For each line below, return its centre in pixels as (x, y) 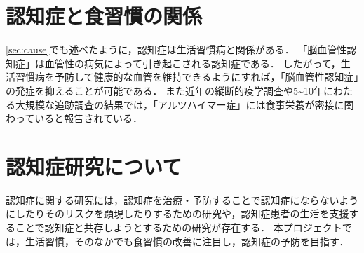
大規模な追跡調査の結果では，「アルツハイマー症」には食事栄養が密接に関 (184, 104)
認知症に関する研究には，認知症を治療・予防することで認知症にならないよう (182, 199)
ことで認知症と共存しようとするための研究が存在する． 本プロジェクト (178, 227)
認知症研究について (94, 166)
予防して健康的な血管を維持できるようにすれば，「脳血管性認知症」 (207, 77)
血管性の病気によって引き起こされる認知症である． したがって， (193, 63)
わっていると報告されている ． (74, 118)
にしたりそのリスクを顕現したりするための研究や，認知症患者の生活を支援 (177, 213)
